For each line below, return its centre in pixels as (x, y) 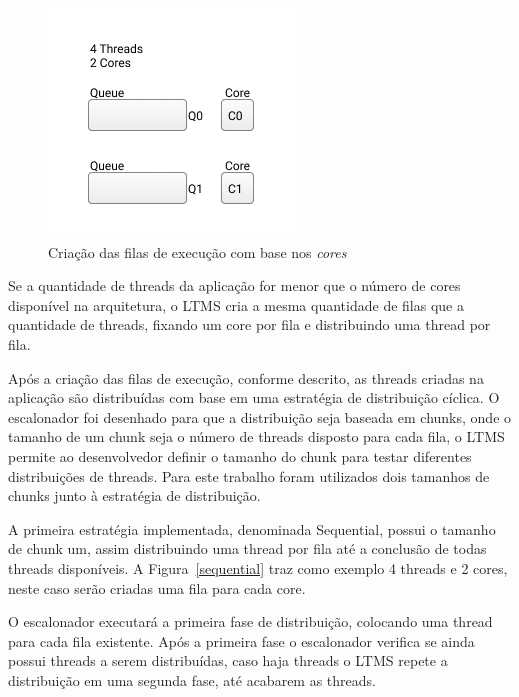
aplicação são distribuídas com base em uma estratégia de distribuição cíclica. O (254, 397)
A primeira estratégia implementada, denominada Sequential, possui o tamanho (252, 528)
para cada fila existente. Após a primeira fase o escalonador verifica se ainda (241, 640)
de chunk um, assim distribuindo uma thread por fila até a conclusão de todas (247, 548)
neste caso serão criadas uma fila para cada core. (157, 587)
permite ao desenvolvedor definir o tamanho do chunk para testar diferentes (240, 455)
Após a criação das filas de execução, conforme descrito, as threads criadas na (246, 377)
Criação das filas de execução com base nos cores (197, 251)
